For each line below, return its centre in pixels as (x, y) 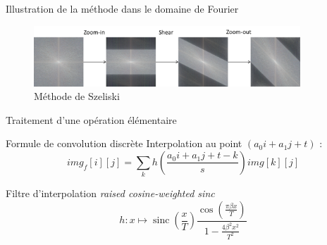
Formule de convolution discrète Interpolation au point (124, 143)
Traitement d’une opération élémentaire (91, 119)
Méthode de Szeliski (77, 96)
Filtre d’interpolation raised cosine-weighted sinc (110, 193)
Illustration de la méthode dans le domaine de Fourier (122, 8)
